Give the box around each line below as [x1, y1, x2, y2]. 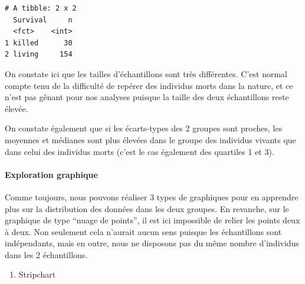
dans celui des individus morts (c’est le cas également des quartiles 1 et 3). [5, 145, 274, 157]
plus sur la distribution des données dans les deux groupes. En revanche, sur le [5, 202, 289, 214]
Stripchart [18, 268, 56, 280]
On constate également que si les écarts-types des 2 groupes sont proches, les [5, 122, 283, 134]
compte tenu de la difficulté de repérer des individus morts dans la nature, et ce [5, 79, 293, 91]
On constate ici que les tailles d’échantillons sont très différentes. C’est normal [5, 67, 288, 80]
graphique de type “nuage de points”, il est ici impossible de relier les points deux [5, 214, 300, 226]
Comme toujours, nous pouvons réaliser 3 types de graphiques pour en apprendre [5, 190, 299, 203]
